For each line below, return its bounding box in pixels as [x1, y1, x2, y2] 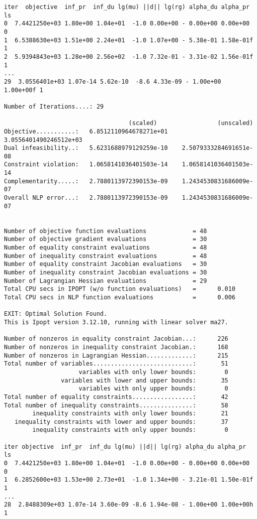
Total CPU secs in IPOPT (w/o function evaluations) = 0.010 [4, 285, 236, 293]
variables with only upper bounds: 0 [79, 385, 229, 392]
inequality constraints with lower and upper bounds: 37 [14, 418, 229, 425]
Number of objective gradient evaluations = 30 [4, 236, 207, 243]
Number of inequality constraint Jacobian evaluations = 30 [4, 269, 207, 276]
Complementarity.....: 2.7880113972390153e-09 [4, 177, 168, 185]
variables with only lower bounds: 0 [79, 368, 229, 376]
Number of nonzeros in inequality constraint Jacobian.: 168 [4, 343, 229, 351]
